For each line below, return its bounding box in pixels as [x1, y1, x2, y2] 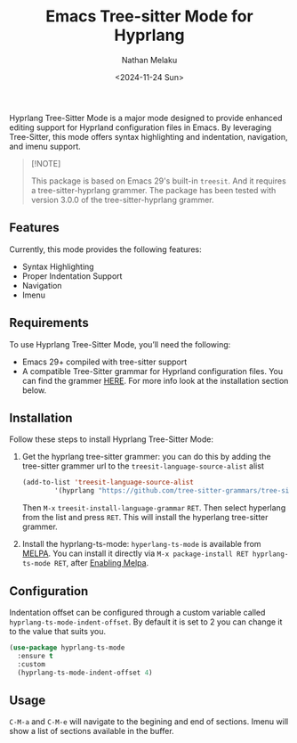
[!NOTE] [30, 158, 61, 168]
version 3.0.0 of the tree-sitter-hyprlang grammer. [30, 194, 215, 205]
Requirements [9, 315, 89, 331]
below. [21, 385, 47, 396]
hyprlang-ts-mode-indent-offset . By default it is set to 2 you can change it [9, 616, 283, 627]
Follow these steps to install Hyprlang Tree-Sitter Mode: [9, 434, 213, 445]
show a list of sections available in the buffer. [9, 726, 175, 737]
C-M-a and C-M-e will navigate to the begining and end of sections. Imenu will [9, 716, 289, 727]
